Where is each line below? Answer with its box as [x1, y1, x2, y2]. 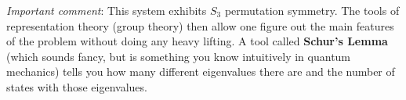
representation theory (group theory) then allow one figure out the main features [6, 17, 394, 34]
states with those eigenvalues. [6, 78, 147, 95]
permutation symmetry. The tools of [224, 2, 400, 18]
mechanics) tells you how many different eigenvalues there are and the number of [6, 63, 395, 80]
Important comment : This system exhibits [6, 2, 207, 18]
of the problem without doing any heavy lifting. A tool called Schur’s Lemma [6, 33, 388, 49]
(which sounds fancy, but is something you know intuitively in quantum [6, 48, 351, 64]
